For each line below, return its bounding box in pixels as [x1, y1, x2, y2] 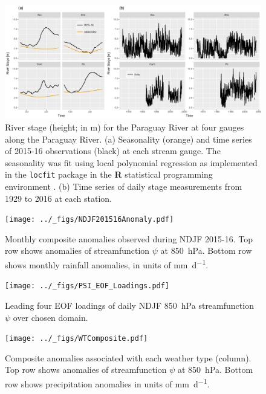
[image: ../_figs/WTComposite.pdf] [5, 334, 148, 343]
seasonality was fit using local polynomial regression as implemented [5, 156, 258, 169]
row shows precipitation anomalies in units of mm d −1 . [5, 375, 210, 390]
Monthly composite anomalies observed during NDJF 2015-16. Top [5, 232, 253, 245]
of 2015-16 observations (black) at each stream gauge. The [5, 144, 221, 157]
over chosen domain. [13, 311, 88, 323]
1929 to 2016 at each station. [5, 192, 112, 204]
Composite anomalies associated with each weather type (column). [5, 351, 251, 364]
